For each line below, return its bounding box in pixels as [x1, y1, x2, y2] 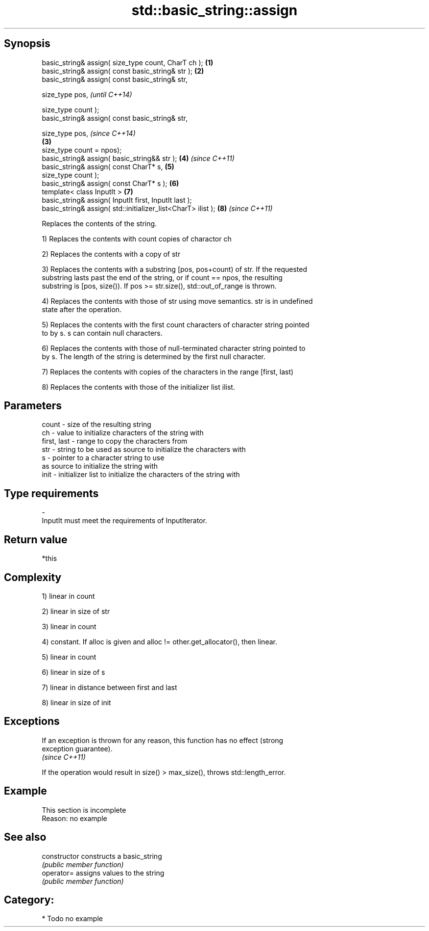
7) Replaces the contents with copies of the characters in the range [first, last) [42, 367, 294, 376]
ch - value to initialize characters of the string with [42, 428, 204, 437]
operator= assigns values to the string [42, 868, 165, 877]
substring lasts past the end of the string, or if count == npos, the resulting [42, 273, 283, 282]
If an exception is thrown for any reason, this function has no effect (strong [42, 736, 284, 745]
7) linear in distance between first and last [42, 683, 177, 692]
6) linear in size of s [42, 667, 105, 676]
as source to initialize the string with [42, 462, 158, 471]
